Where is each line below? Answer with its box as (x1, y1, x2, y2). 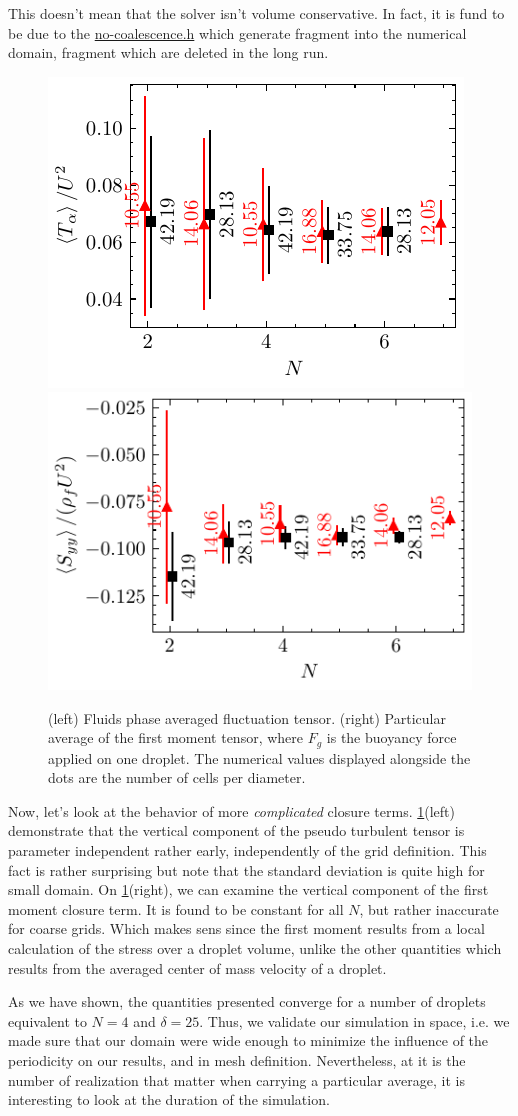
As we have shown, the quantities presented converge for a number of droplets (8, 991, 486, 1012)
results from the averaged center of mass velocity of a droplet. (8, 957, 387, 978)
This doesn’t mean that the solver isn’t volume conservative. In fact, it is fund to (8, 3, 505, 23)
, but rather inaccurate (359, 898, 499, 919)
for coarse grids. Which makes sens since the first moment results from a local (8, 918, 485, 939)
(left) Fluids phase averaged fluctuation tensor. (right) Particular (48, 707, 446, 728)
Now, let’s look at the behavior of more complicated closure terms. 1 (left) (8, 800, 455, 821)
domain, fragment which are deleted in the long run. (8, 42, 329, 63)
